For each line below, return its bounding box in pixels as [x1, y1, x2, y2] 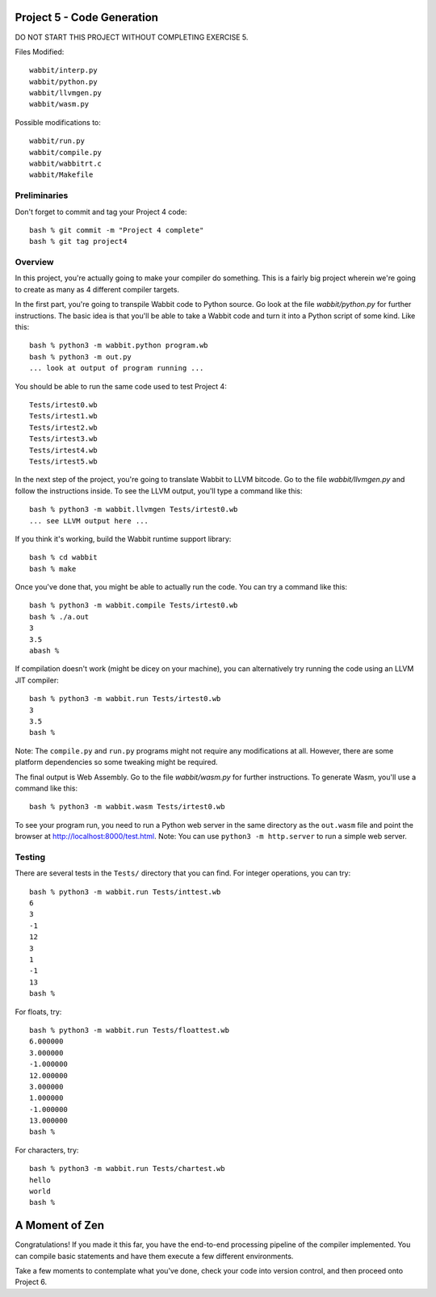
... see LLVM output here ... [29, 516, 149, 525]
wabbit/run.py [29, 136, 85, 145]
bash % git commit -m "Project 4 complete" [29, 225, 204, 234]
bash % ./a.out [29, 612, 90, 621]
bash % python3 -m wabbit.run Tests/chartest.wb [29, 1164, 225, 1173]
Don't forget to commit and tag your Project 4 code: [15, 207, 187, 216]
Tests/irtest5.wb [29, 456, 98, 466]
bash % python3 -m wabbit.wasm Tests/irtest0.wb [29, 802, 225, 812]
